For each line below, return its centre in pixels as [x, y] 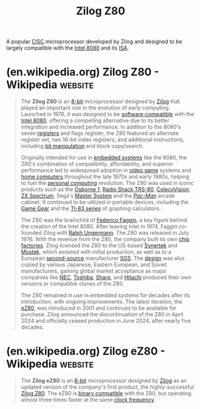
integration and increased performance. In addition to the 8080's [101, 127]
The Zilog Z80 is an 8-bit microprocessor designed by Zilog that [100, 102]
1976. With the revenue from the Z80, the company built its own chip [105, 239]
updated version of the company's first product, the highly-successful [107, 387]
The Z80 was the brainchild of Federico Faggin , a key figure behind [104, 220]
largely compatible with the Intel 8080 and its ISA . [68, 48]
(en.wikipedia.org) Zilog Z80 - [83, 72]
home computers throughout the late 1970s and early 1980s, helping [105, 177]
